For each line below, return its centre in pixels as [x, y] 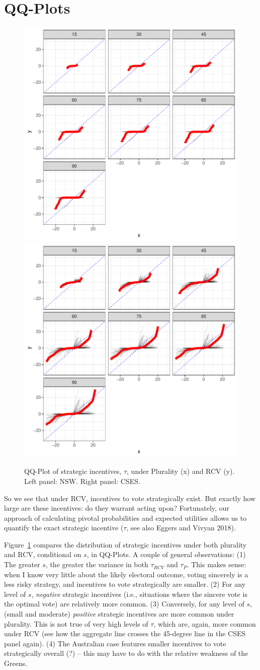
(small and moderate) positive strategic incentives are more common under [119, 614]
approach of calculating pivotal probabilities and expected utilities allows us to [125, 517]
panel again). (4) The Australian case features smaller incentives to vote [115, 643]
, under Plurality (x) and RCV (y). [181, 471]
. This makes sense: [216, 564]
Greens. [16, 663]
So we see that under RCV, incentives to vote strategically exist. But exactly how [130, 498]
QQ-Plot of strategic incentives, [73, 471]
